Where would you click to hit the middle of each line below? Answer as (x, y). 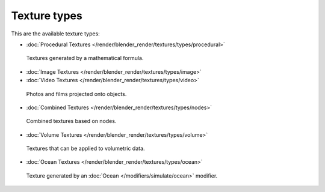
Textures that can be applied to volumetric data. (85, 148)
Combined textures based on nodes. (71, 121)
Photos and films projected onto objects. (76, 94)
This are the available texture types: (56, 34)
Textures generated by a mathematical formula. (85, 58)
